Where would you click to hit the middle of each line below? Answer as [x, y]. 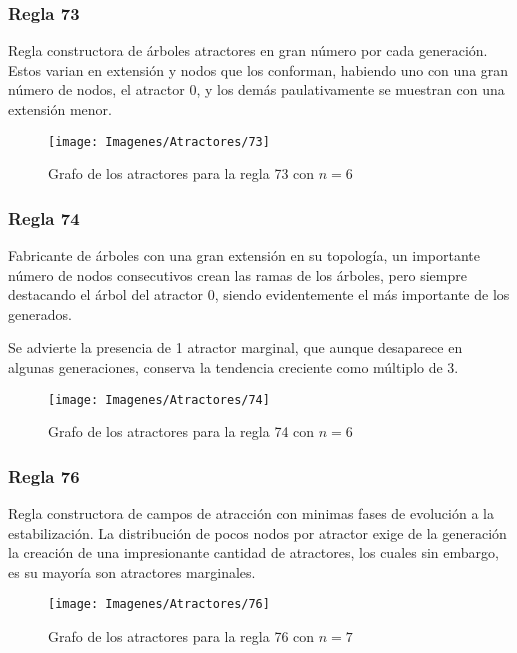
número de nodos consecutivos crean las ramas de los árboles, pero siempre [237, 274]
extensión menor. [60, 109]
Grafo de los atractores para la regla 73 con [181, 173]
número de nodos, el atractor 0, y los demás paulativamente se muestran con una [256, 89]
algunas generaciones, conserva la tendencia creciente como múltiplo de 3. [233, 367]
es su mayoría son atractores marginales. [132, 571]
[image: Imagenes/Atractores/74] [159, 399]
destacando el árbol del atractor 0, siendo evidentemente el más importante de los [259, 294]
